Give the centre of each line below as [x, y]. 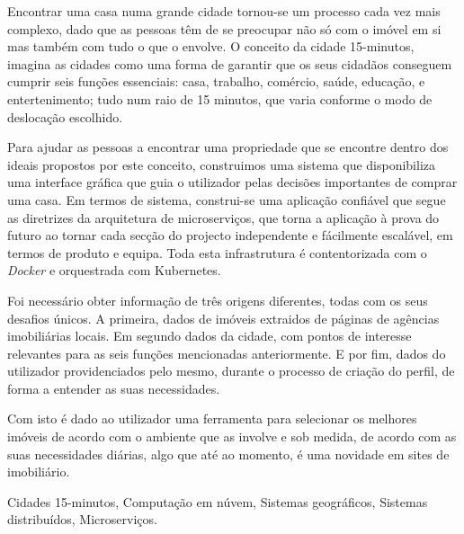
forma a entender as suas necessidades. [114, 388]
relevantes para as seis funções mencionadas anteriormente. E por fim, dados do [227, 353]
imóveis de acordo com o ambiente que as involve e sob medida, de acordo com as [232, 436]
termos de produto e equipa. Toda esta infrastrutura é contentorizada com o [217, 252]
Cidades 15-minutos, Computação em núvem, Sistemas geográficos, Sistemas [218, 501]
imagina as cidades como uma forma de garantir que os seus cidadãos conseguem [230, 63]
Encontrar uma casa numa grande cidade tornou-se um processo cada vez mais [224, 11]
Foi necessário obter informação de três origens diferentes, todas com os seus [218, 300]
